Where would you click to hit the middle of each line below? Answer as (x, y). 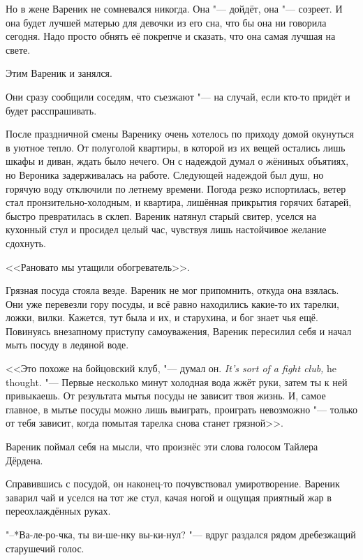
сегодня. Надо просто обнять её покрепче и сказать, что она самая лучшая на (171, 36)
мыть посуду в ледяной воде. (67, 345)
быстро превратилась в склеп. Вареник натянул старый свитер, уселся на (161, 215)
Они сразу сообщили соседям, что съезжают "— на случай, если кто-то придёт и (178, 96)
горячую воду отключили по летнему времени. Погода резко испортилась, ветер (176, 188)
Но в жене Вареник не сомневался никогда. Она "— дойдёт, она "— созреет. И (174, 8)
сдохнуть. (26, 243)
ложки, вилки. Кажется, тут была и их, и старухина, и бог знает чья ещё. (162, 317)
